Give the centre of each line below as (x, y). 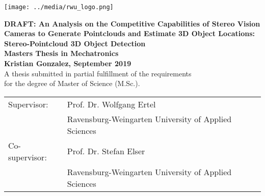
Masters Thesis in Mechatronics (61, 53)
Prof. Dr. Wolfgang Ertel (111, 104)
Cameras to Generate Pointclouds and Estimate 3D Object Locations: (130, 33)
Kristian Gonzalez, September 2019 (68, 63)
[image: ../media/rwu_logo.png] (59, 7)
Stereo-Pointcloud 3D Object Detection (75, 43)
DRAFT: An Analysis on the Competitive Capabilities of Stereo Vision (132, 23)
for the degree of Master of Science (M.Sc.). (72, 83)
